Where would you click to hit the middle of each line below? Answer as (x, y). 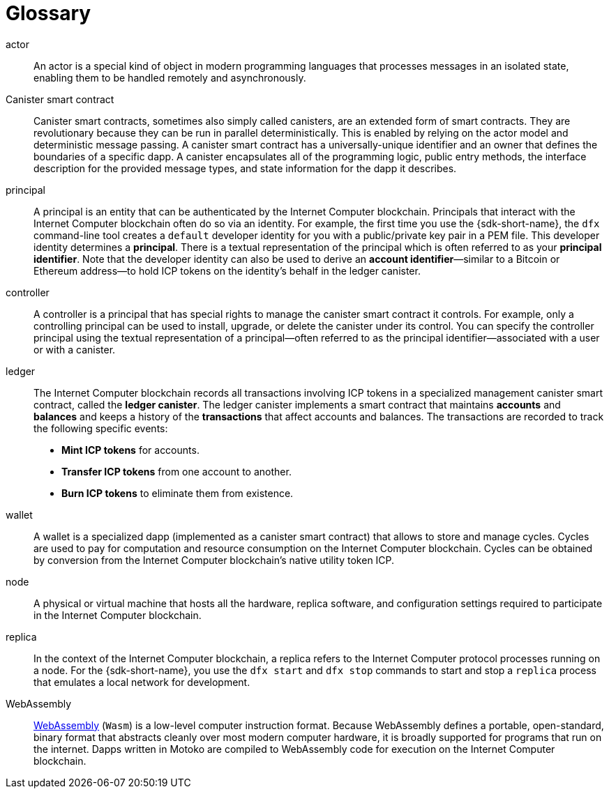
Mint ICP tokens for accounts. (130, 450)
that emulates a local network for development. (142, 682)
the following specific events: (101, 428)
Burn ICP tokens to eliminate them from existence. (178, 493)
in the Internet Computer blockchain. (118, 615)
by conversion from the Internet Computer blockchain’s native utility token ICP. (214, 560)
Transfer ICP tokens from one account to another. (176, 471)
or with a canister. (75, 349)
